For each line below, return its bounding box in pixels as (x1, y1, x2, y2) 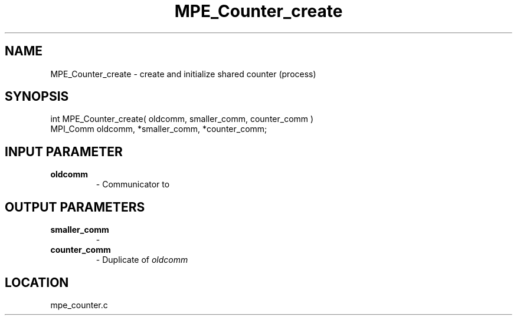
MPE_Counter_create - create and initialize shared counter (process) (50, 68, 316, 79)
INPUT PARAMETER (5, 144, 123, 159)
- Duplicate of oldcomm (96, 255, 188, 265)
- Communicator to (96, 179, 170, 190)
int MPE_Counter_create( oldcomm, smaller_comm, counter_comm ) (50, 114, 314, 124)
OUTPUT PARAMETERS (5, 199, 145, 215)
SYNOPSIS (5, 89, 69, 104)
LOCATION (5, 275, 69, 290)
